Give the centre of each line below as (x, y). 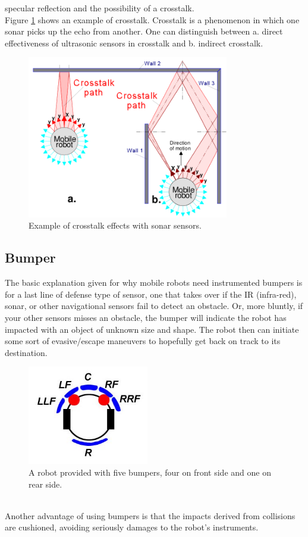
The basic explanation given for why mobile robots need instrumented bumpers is (154, 282)
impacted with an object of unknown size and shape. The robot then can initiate (152, 329)
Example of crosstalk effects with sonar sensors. (115, 225)
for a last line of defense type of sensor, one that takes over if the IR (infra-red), (151, 294)
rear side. (45, 484)
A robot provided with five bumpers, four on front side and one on (150, 472)
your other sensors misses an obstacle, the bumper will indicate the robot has (146, 317)
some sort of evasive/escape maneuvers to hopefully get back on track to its (143, 341)
